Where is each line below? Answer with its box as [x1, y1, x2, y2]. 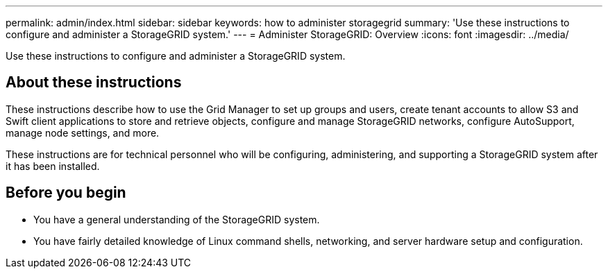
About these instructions [6, 74, 182, 92]
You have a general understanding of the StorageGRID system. [33, 213, 320, 225]
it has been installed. [6, 160, 100, 172]
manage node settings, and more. [6, 126, 160, 139]
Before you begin [6, 184, 126, 202]
